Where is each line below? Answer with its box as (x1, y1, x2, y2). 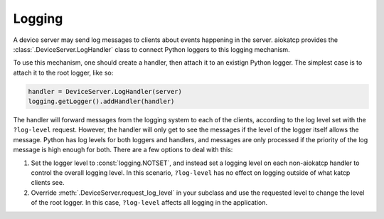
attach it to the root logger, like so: (13, 68, 114, 77)
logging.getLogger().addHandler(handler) (28, 97, 175, 106)
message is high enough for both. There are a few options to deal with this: (13, 146, 233, 154)
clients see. (31, 178, 65, 187)
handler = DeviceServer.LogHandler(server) (28, 87, 183, 95)
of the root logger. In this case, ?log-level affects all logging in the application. (31, 198, 268, 207)
